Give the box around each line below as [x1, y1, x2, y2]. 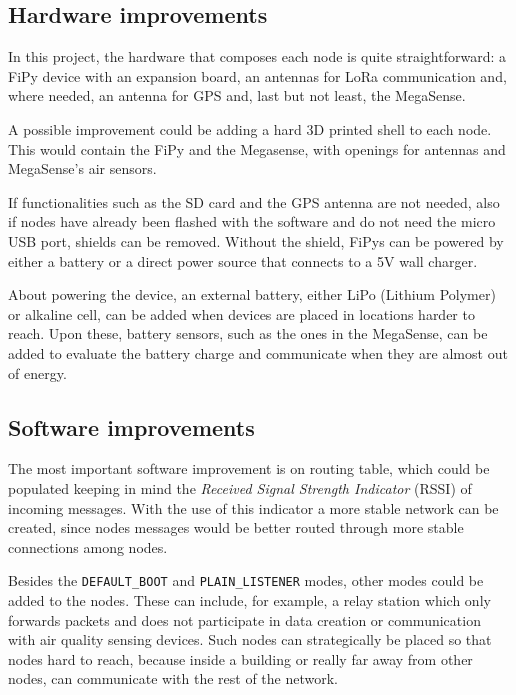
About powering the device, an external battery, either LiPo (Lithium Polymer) [8, 284, 496, 305]
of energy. [8, 362, 67, 383]
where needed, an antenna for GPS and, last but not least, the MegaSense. [8, 85, 466, 106]
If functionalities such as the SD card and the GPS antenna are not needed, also [8, 191, 500, 212]
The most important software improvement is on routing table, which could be [8, 458, 490, 479]
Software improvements [8, 411, 255, 442]
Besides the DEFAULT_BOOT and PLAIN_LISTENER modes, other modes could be [8, 570, 484, 591]
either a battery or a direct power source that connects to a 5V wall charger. [8, 250, 478, 271]
